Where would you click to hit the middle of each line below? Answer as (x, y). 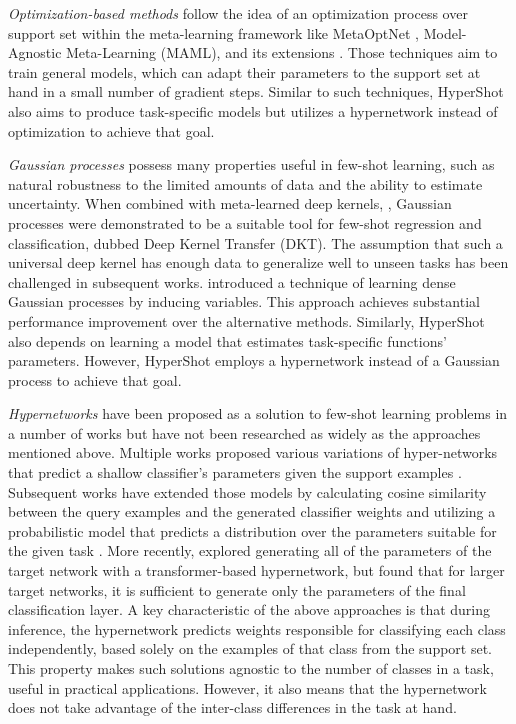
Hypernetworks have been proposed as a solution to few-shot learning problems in (258, 413)
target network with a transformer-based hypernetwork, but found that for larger (256, 570)
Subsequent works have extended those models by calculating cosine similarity (247, 491)
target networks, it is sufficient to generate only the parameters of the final (237, 589)
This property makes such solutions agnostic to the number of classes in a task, (251, 668)
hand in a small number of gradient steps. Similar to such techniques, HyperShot (256, 91)
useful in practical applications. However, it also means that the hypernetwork (247, 687)
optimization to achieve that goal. (111, 130)
